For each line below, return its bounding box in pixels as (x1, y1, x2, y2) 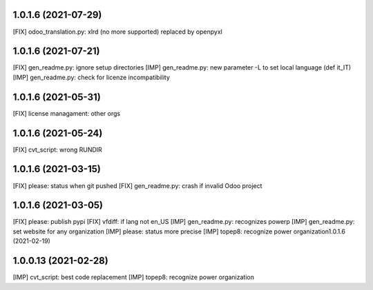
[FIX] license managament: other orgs (12, 109, 121, 117)
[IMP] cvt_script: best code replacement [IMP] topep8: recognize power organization (12, 273, 255, 282)
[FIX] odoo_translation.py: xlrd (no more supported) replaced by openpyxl (12, 28, 222, 36)
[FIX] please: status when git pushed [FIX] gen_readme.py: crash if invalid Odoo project (12, 181, 262, 189)
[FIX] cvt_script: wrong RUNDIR (12, 145, 103, 154)
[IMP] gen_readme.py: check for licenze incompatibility (12, 73, 171, 81)
